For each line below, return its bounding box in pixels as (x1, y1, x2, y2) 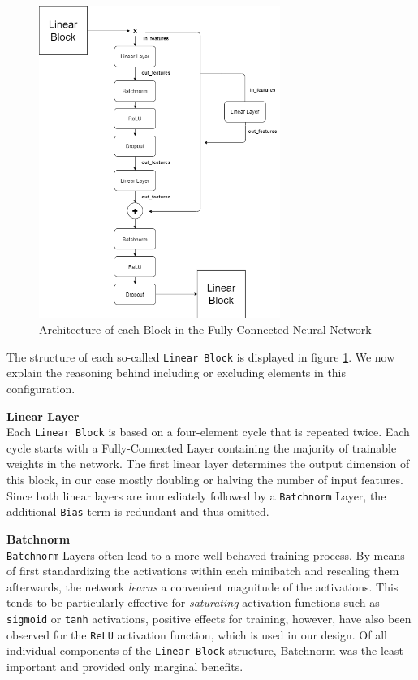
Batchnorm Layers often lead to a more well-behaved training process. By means (6, 546, 405, 563)
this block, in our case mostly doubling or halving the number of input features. (6, 471, 403, 488)
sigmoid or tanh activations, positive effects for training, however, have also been (6, 609, 412, 626)
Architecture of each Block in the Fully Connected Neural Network (39, 321, 372, 338)
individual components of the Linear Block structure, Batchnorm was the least (6, 642, 404, 659)
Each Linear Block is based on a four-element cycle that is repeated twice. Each (6, 423, 410, 440)
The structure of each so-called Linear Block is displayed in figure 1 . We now (6, 348, 395, 365)
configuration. (6, 379, 75, 396)
